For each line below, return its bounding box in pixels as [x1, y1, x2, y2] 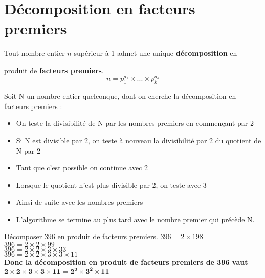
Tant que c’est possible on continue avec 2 [16, 162, 148, 173]
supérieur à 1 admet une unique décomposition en [74, 48, 237, 58]
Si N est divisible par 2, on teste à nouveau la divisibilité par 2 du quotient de [16, 135, 261, 145]
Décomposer [4, 231, 42, 242]
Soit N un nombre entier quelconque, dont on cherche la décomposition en [4, 91, 236, 101]
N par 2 [16, 145, 40, 156]
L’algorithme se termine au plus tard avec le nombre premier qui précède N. [16, 213, 255, 224]
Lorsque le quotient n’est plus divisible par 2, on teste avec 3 [16, 179, 207, 190]
